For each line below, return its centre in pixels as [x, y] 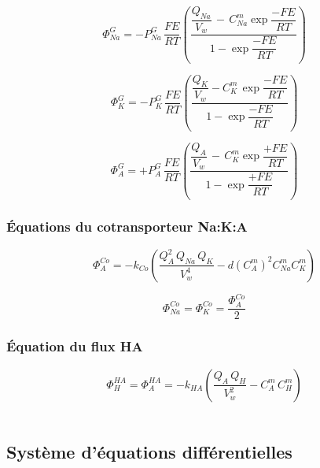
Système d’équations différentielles [149, 452]
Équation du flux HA [75, 346]
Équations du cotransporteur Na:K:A [127, 227]
